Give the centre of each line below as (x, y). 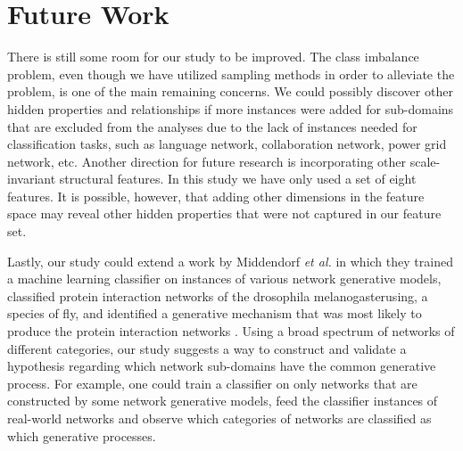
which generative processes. (82, 435)
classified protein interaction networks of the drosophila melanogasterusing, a (218, 295)
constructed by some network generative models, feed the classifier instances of (223, 401)
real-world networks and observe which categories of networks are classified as (219, 418)
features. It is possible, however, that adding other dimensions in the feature (216, 196)
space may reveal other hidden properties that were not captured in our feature (224, 213)
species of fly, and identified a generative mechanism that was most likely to (215, 313)
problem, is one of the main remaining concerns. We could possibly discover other (230, 91)
